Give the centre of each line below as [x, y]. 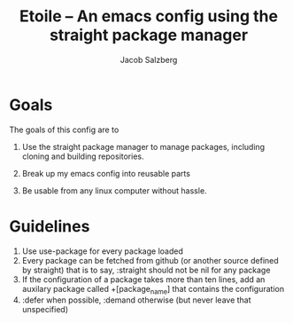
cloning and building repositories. [83, 156]
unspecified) [45, 310]
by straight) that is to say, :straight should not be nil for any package [146, 270]
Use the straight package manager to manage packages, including [143, 146]
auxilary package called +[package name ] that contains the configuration [153, 290]
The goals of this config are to [64, 130]
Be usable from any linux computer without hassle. [114, 190]
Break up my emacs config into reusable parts [106, 173]
